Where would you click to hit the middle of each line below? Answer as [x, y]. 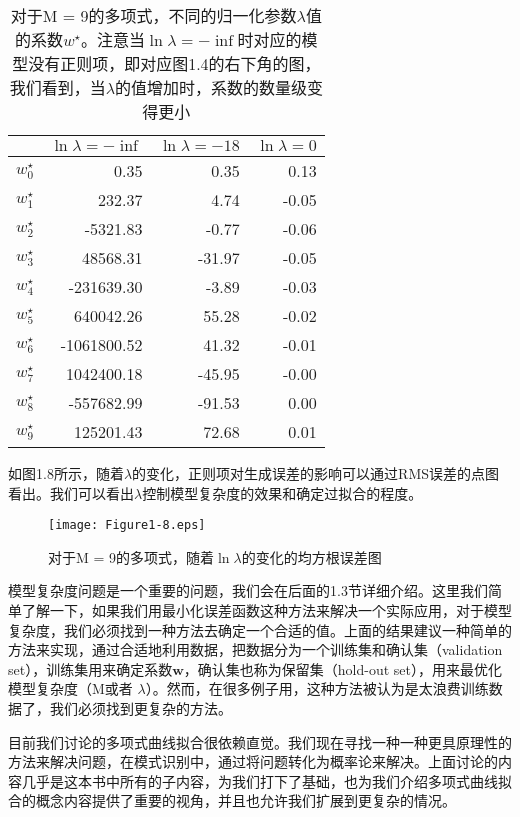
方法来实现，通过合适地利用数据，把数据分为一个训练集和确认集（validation [255, 649]
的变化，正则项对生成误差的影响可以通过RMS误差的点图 [316, 473]
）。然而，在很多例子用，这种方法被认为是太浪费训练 [317, 688]
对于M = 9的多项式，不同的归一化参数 [153, 15]
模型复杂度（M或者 [70, 688]
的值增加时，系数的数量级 [211, 87]
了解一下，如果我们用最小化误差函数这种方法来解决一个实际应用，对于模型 [266, 610]
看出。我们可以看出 [71, 492]
